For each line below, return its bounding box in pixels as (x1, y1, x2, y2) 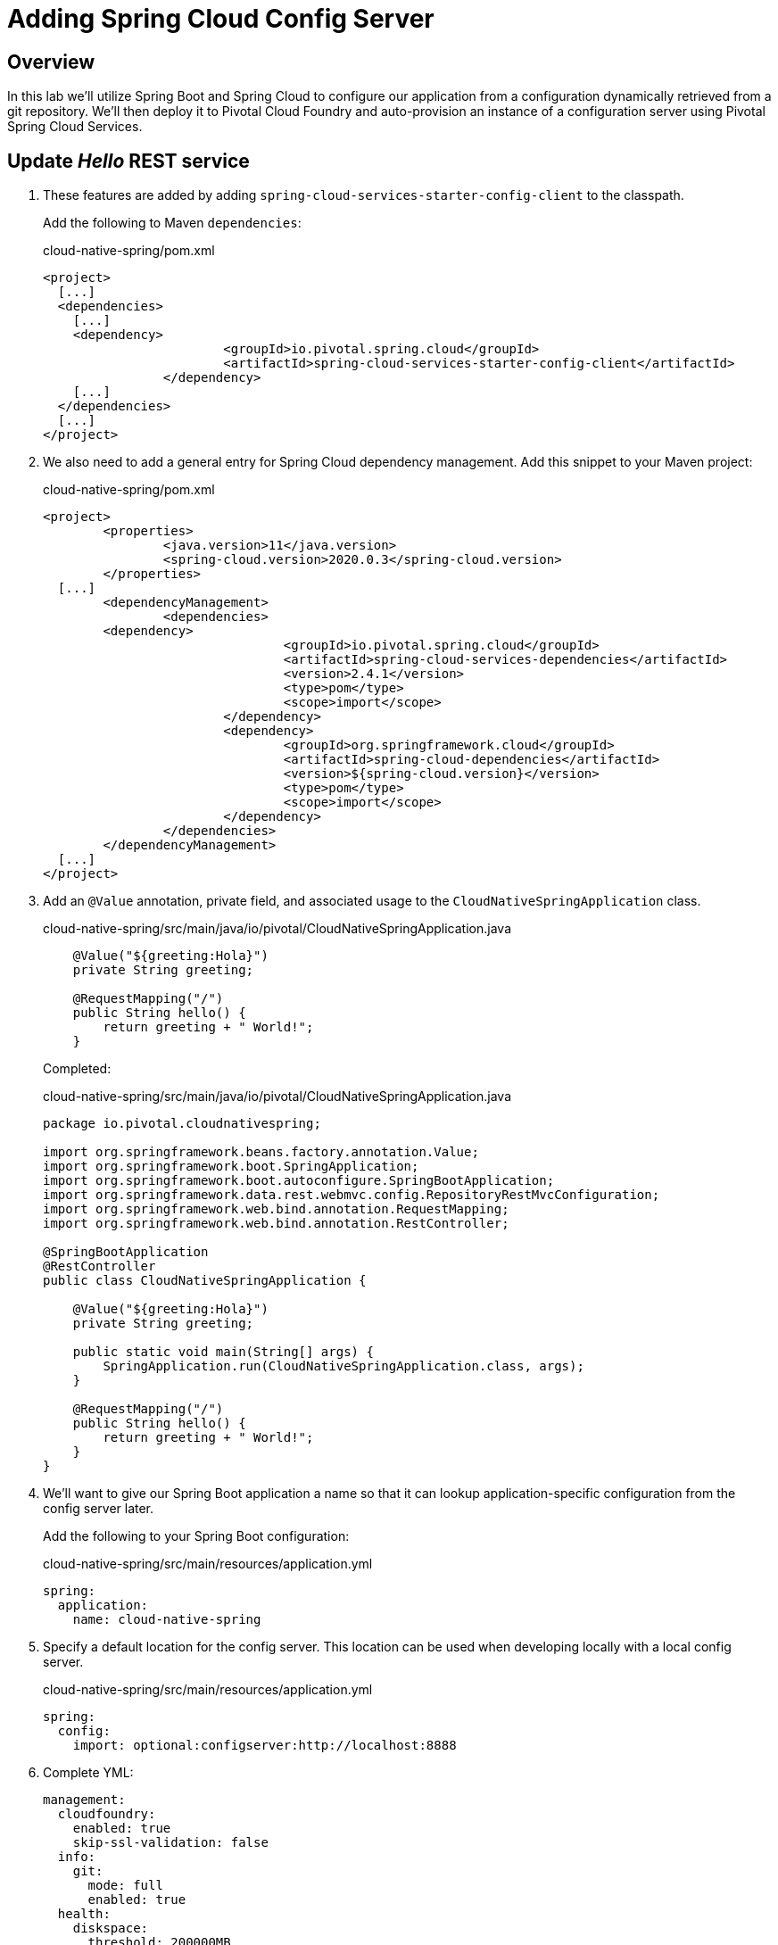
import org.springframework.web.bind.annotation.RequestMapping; (43, 1202, 509, 1217)
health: (57, 1907, 111, 1922)
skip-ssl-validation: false (72, 1835, 269, 1850)
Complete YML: (43, 1765, 134, 1781)
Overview (7, 50, 95, 73)
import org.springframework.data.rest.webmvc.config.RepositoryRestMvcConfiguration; (43, 1188, 660, 1203)
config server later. (43, 1501, 154, 1517)
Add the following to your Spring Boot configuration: (43, 1528, 350, 1544)
